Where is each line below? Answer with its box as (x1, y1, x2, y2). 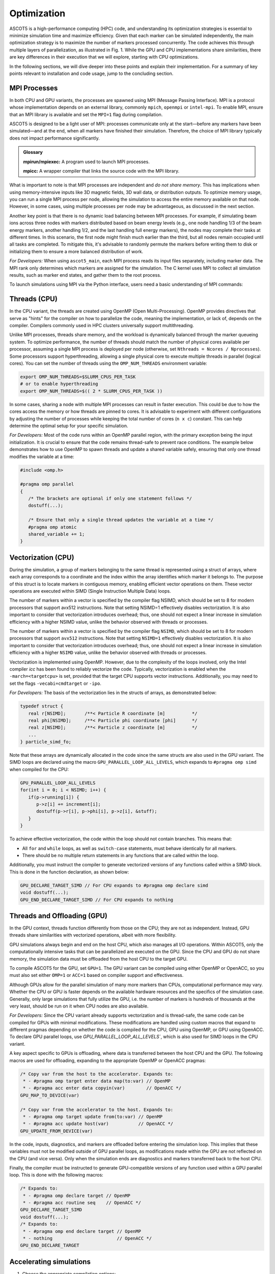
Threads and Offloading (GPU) (9, 911, 108, 920)
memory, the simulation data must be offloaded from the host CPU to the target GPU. (9, 956, 188, 962)
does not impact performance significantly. (9, 135, 100, 141)
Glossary (23, 149, 43, 155)
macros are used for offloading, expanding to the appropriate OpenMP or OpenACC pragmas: (9, 1057, 206, 1064)
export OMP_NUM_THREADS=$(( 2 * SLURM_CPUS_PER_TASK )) (20, 388, 163, 394)
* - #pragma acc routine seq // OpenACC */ (23, 1200, 141, 1206)
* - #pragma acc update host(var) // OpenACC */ (23, 1121, 174, 1127)
